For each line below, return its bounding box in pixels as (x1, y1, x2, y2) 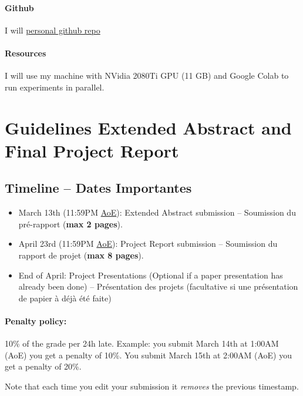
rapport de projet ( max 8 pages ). (18, 249, 144, 261)
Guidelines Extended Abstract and (5, 115, 292, 139)
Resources (5, 46, 46, 59)
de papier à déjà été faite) (18, 291, 112, 304)
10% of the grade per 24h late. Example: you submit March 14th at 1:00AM (5, 337, 279, 350)
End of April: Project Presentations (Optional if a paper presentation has (18, 269, 283, 281)
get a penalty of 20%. (5, 360, 82, 372)
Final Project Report (5, 138, 179, 162)
